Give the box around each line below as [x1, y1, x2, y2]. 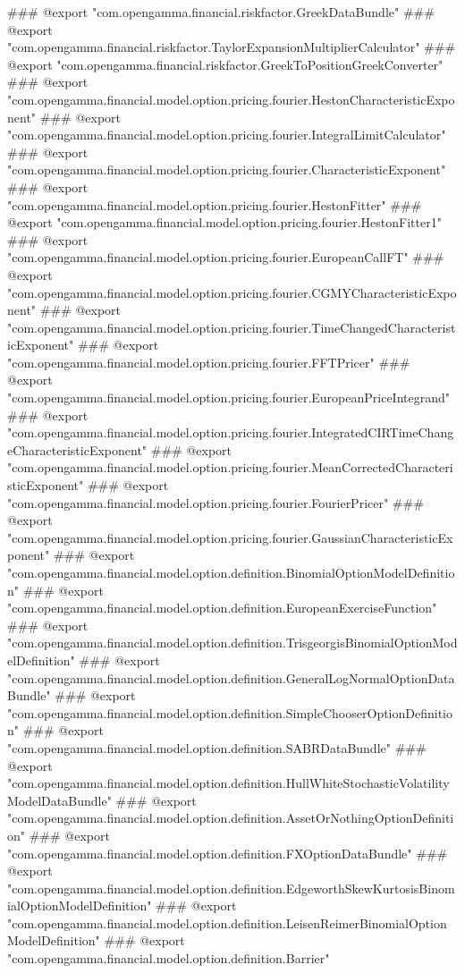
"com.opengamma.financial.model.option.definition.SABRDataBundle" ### [7, 738, 427, 757]
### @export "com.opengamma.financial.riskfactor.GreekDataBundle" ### [7, 3, 435, 21]
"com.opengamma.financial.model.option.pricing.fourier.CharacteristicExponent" [7, 160, 446, 179]
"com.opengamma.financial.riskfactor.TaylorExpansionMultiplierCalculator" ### [7, 38, 456, 56]
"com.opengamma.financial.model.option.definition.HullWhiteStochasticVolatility [7, 774, 450, 792]
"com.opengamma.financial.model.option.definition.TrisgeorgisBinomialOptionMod [7, 633, 458, 652]
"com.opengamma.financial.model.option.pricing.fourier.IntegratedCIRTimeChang [7, 423, 454, 442]
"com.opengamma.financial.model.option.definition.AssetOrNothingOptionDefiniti [7, 808, 454, 827]
